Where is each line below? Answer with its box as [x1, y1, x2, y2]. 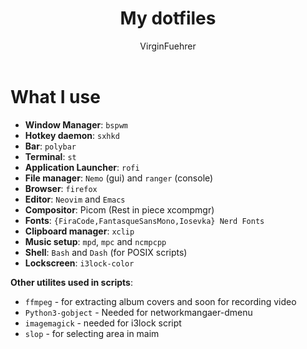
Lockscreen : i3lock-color [24, 257, 135, 269]
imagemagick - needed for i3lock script [24, 317, 182, 329]
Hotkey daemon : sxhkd [24, 129, 120, 141]
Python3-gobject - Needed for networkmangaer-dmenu [24, 306, 253, 318]
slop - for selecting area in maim [24, 327, 160, 339]
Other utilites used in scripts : [10, 276, 133, 288]
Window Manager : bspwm [24, 118, 128, 131]
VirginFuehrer [139, 40, 197, 52]
